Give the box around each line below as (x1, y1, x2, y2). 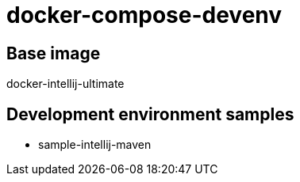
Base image (6, 43, 101, 63)
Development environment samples (6, 104, 294, 124)
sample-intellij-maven (38, 138, 152, 152)
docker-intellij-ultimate (6, 77, 125, 91)
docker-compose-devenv (6, 2, 283, 28)
